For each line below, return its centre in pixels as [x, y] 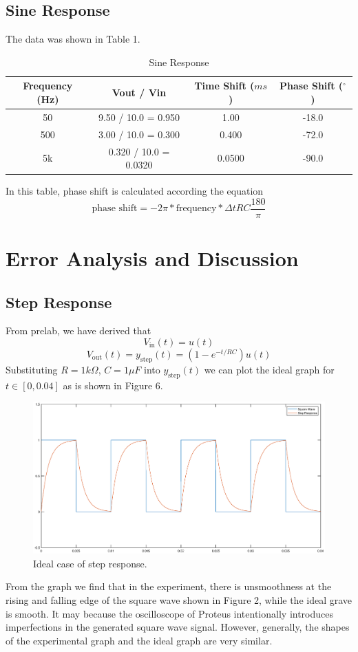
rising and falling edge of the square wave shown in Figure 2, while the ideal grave [179, 599]
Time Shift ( [224, 86]
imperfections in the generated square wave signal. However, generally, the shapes [178, 627]
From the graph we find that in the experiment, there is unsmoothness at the [169, 586]
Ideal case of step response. [90, 563]
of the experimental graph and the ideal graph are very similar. [139, 640]
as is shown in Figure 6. [113, 385]
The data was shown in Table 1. [73, 39]
